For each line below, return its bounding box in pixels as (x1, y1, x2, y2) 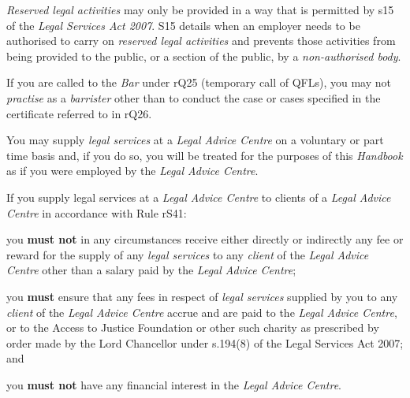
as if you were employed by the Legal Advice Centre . (6, 162, 259, 179)
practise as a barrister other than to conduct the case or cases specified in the (6, 89, 381, 106)
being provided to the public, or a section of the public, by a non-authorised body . (6, 47, 401, 64)
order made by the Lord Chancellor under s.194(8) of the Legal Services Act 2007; (6, 334, 404, 351)
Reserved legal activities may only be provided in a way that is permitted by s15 (6, 2, 394, 17)
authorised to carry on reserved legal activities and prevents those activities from (6, 32, 396, 49)
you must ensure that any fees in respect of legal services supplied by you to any (6, 288, 398, 304)
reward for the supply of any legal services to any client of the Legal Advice (6, 246, 369, 262)
